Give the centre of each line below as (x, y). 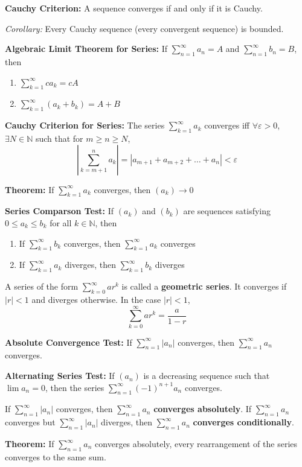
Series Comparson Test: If (59, 211)
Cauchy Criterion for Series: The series (85, 125)
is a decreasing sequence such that (207, 376)
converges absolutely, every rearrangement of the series (196, 444)
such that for (59, 138)
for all (61, 222)
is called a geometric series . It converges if (204, 286)
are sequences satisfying (227, 211)
